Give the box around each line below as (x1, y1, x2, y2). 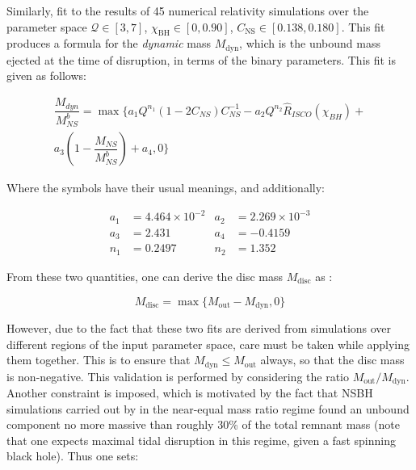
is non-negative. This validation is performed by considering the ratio (6, 367, 349, 384)
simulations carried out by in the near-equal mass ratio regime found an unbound (6, 400, 410, 417)
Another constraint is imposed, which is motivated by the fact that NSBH (6, 384, 373, 401)
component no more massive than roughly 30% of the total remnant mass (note (6, 416, 400, 433)
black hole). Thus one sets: (6, 447, 139, 464)
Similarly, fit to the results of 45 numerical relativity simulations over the (6, 2, 369, 19)
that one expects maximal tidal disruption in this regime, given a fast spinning (6, 431, 396, 448)
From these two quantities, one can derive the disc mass (6, 267, 284, 284)
